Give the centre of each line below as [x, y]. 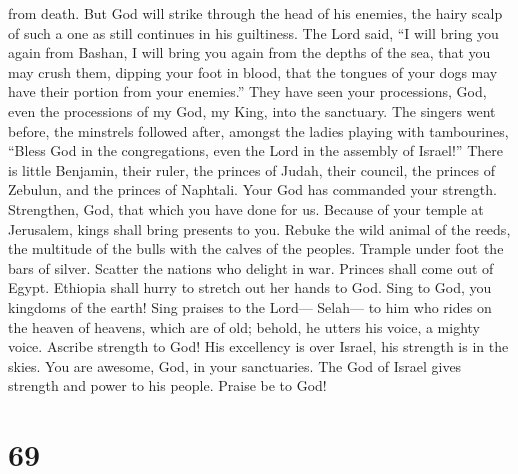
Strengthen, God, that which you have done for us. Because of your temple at [246, 208]
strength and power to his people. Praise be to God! [167, 385]
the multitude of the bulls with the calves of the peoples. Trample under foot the [256, 248]
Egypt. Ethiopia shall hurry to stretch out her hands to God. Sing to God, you [250, 287]
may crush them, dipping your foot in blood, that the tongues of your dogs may [253, 71]
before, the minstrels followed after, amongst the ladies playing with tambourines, [258, 130]
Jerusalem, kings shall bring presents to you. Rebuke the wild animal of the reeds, [259, 228]
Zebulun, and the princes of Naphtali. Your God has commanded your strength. [252, 189]
